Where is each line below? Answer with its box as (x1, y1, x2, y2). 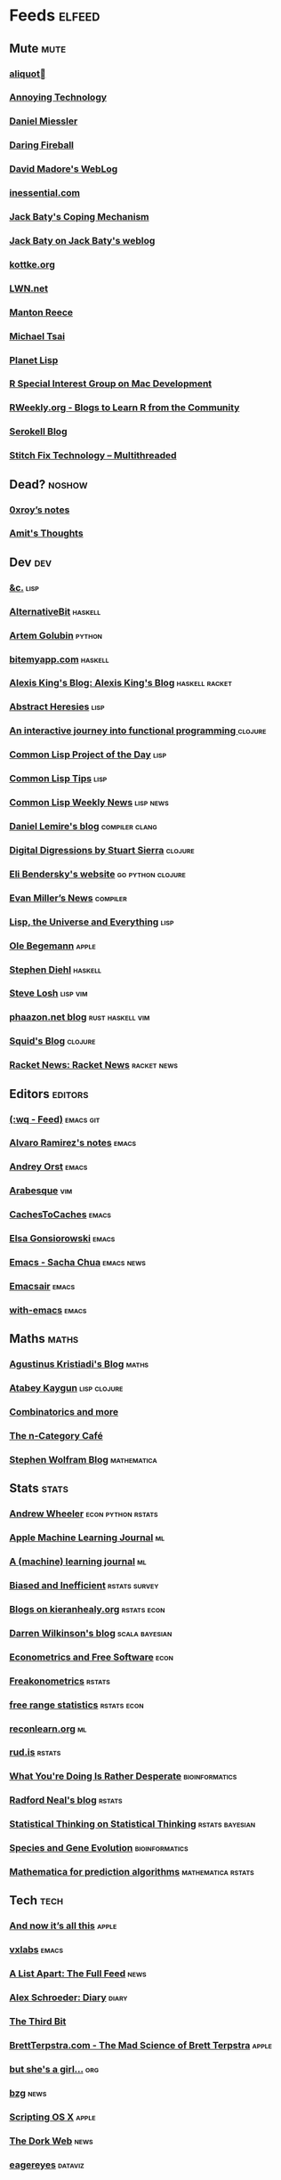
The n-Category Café (9, 1430, 104, 1441)
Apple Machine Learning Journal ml (9, 1531, 165, 1544)
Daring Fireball (9, 139, 74, 151)
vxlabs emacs (9, 1943, 64, 1956)
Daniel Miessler (9, 115, 78, 127)
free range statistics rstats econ (9, 1699, 144, 1711)
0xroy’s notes (9, 504, 70, 516)
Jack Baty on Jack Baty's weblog (9, 234, 156, 246)
